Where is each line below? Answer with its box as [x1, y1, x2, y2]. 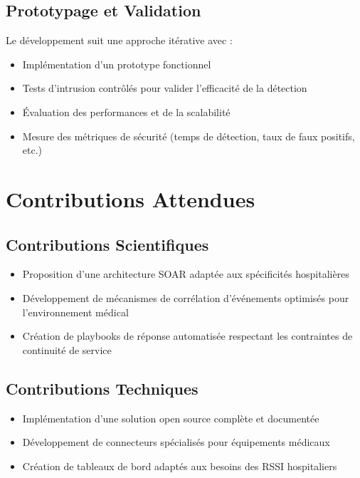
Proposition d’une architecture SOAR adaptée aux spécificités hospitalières [22, 266, 349, 281]
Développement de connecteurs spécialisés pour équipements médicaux [22, 435, 330, 450]
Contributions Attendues [6, 184, 255, 213]
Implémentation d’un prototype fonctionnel [22, 56, 211, 71]
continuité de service [22, 342, 112, 357]
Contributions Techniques [6, 377, 198, 399]
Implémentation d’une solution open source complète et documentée [22, 410, 319, 425]
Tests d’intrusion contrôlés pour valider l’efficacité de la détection [22, 80, 307, 95]
